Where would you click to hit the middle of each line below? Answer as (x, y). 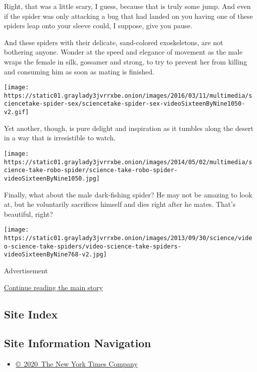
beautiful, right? (28, 214)
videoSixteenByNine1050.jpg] (52, 178)
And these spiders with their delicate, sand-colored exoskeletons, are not (114, 42)
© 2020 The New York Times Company (77, 364)
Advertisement (26, 270)
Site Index (31, 314)
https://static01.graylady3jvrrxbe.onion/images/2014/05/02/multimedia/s (128, 162)
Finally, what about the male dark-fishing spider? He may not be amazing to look (128, 194)
